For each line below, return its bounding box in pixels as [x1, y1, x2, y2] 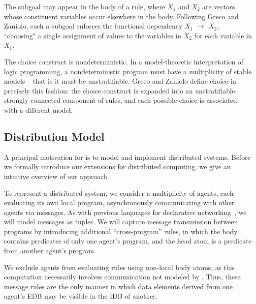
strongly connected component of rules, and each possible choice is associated [4, 95, 237, 105]
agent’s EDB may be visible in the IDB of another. [4, 291, 158, 301]
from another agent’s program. [4, 245, 96, 256]
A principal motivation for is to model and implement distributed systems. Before [4, 152, 251, 162]
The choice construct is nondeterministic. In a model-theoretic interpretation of [4, 56, 244, 66]
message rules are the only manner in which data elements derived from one [4, 281, 233, 291]
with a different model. [4, 104, 73, 115]
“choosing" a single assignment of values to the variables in [4, 30, 181, 40]
